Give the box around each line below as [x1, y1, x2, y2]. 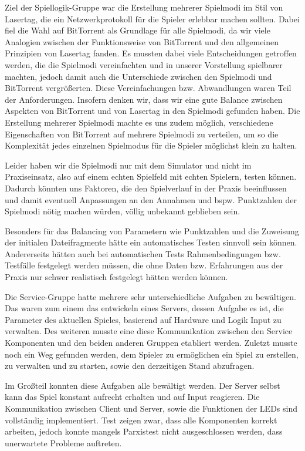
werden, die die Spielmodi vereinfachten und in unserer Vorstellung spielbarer [5, 58, 283, 70]
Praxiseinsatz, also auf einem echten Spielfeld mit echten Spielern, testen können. [5, 170, 297, 183]
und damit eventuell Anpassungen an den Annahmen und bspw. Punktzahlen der [5, 193, 297, 206]
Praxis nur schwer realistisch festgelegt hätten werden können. [5, 271, 228, 283]
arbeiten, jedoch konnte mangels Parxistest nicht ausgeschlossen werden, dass [5, 425, 283, 437]
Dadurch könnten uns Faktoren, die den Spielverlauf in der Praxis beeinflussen [5, 181, 287, 194]
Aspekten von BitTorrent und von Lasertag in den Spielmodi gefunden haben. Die [5, 105, 300, 117]
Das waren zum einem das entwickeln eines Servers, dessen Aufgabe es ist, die [5, 302, 284, 314]
